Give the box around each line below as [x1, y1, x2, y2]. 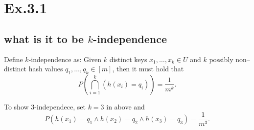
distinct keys [109, 54, 147, 64]
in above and [106, 101, 145, 111]
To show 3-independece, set [4, 101, 86, 111]
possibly [209, 54, 233, 64]
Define [4, 54, 23, 64]
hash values [28, 64, 63, 74]
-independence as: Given [28, 54, 101, 64]
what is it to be [4, 31, 84, 46]
